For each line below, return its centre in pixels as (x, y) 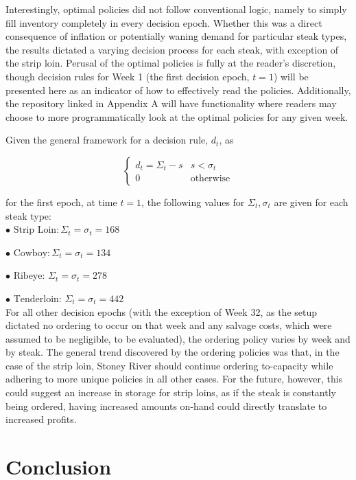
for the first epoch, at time (61, 202)
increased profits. (41, 419)
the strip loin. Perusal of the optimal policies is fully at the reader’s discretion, (171, 63)
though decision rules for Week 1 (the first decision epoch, (128, 76)
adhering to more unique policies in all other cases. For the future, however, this (174, 379)
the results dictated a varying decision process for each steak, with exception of (172, 49)
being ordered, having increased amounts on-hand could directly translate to (166, 405)
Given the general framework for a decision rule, (107, 140)
